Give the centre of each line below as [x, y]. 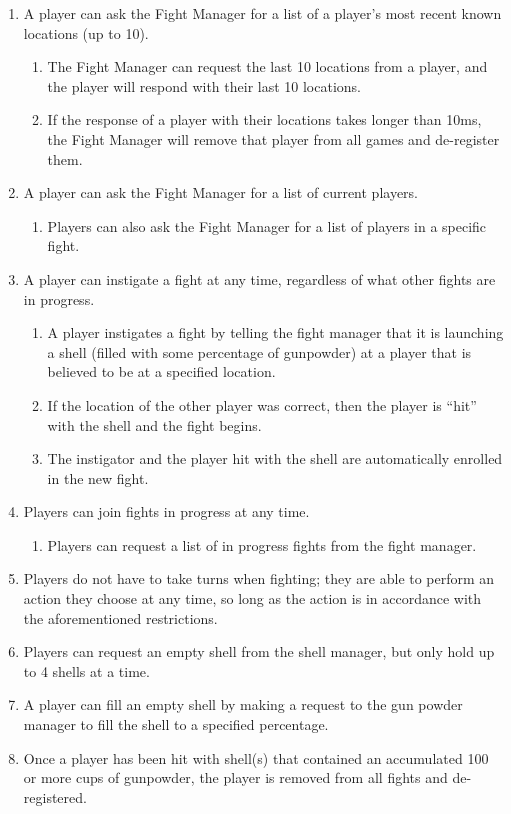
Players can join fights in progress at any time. [166, 511]
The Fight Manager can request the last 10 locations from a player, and [267, 66]
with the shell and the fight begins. [154, 424]
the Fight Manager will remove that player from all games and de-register [273, 138]
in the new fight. [98, 477]
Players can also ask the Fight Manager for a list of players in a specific [267, 225]
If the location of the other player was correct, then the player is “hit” [262, 404]
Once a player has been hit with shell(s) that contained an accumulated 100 [256, 757]
